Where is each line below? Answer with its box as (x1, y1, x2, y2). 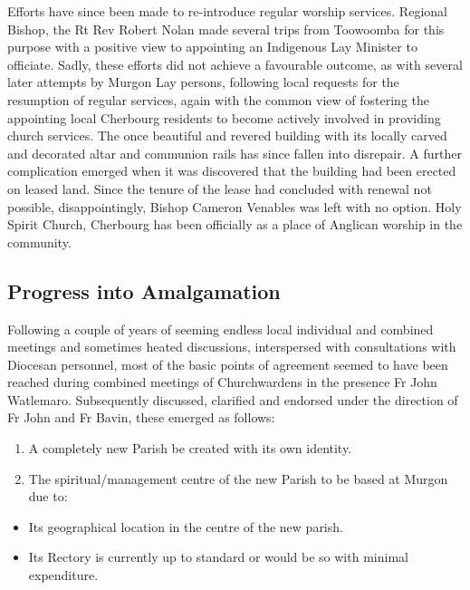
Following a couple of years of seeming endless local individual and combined (7, 319, 434, 338)
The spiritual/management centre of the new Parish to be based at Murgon (28, 469, 448, 488)
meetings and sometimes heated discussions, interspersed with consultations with (7, 337, 456, 356)
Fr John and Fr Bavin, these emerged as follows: (7, 408, 275, 427)
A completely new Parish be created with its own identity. (28, 439, 352, 458)
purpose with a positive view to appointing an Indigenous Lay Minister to (7, 37, 417, 56)
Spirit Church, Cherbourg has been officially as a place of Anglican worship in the (7, 215, 463, 234)
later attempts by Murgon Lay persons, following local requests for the (7, 73, 399, 92)
